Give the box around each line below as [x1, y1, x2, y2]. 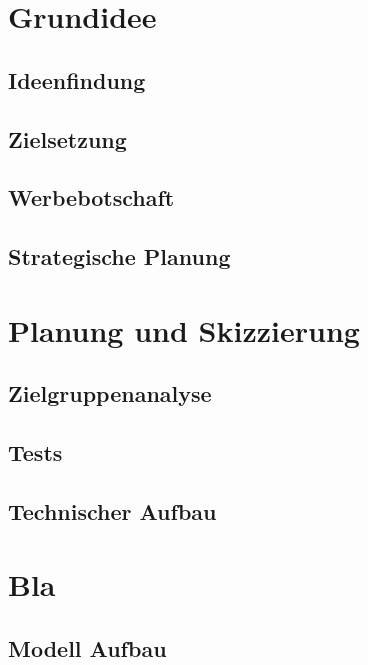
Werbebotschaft [8, 182, 175, 213]
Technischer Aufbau [8, 495, 217, 526]
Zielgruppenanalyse [8, 378, 212, 409]
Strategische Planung [8, 241, 231, 272]
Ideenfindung [8, 64, 146, 95]
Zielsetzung [8, 123, 127, 154]
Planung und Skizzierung [8, 309, 360, 350]
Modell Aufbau [8, 632, 167, 663]
